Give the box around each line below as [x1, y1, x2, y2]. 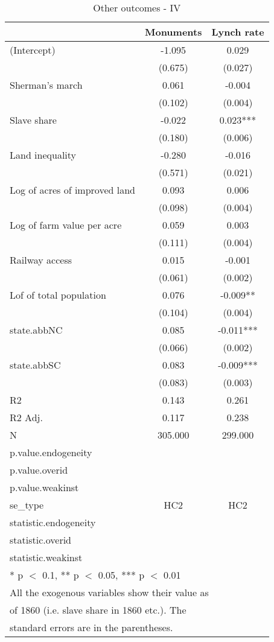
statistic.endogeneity [10, 515, 96, 529]
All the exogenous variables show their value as [10, 585, 209, 599]
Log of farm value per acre [10, 218, 122, 232]
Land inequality [10, 148, 77, 162]
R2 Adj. [10, 410, 43, 424]
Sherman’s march [10, 78, 83, 92]
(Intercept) [10, 43, 56, 57]
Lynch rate [211, 25, 264, 39]
